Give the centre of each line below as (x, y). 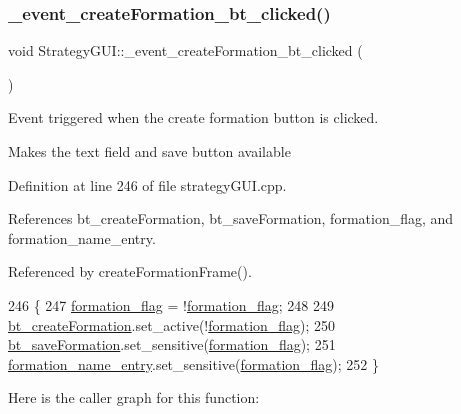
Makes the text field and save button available (149, 151)
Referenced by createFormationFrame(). (130, 271)
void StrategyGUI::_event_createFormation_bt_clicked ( (185, 50)
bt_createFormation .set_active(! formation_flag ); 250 (172, 324)
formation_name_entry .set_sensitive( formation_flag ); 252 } (194, 363)
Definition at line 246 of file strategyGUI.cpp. (147, 184)
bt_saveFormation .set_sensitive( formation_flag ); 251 (172, 344)
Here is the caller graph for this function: (134, 397)
